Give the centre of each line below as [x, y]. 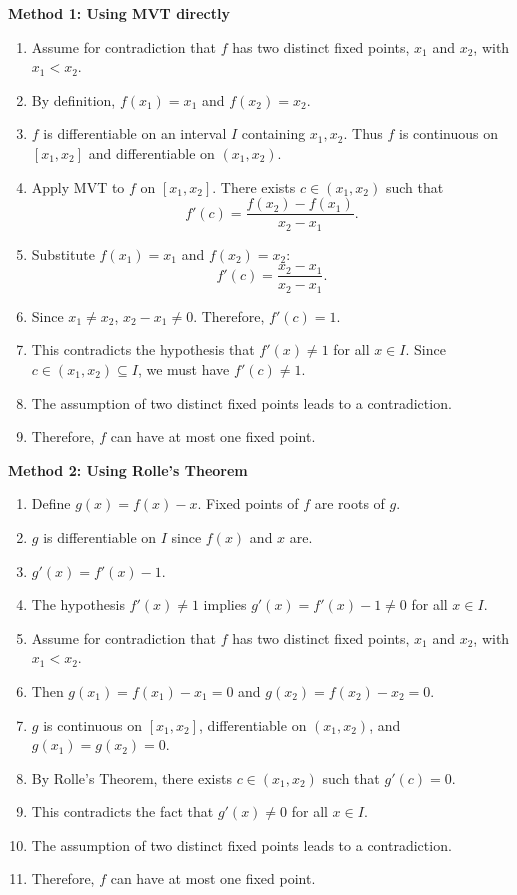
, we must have [183, 368]
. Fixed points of [248, 503]
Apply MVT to [78, 186]
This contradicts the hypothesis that [143, 349]
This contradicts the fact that [122, 811]
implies [225, 604]
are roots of [349, 503]
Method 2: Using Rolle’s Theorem [128, 469]
